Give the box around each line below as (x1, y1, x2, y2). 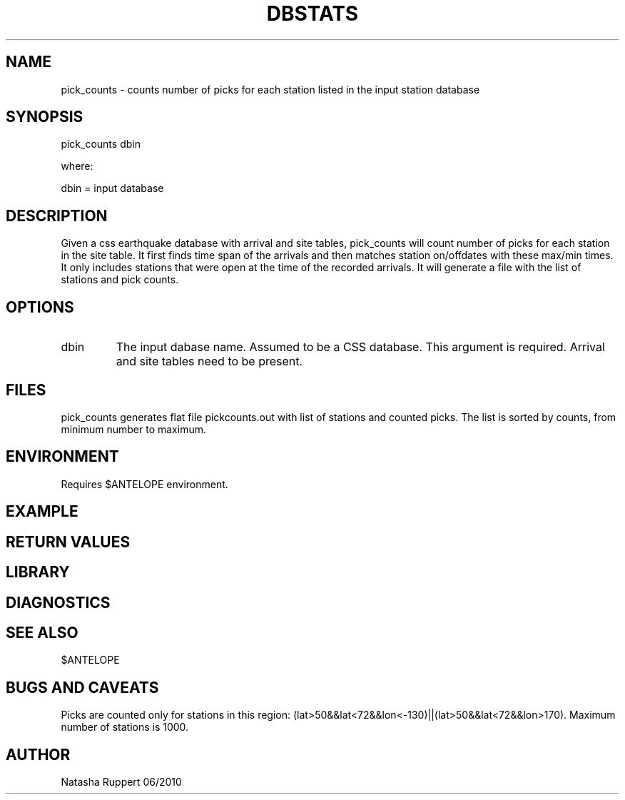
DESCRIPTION (6, 206, 108, 225)
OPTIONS (6, 298, 74, 316)
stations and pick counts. (61, 273, 179, 286)
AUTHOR (6, 745, 71, 764)
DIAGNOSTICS (6, 593, 111, 612)
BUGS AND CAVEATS (6, 678, 159, 697)
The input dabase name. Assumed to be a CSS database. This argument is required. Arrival (116, 340, 605, 355)
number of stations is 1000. (61, 721, 189, 734)
